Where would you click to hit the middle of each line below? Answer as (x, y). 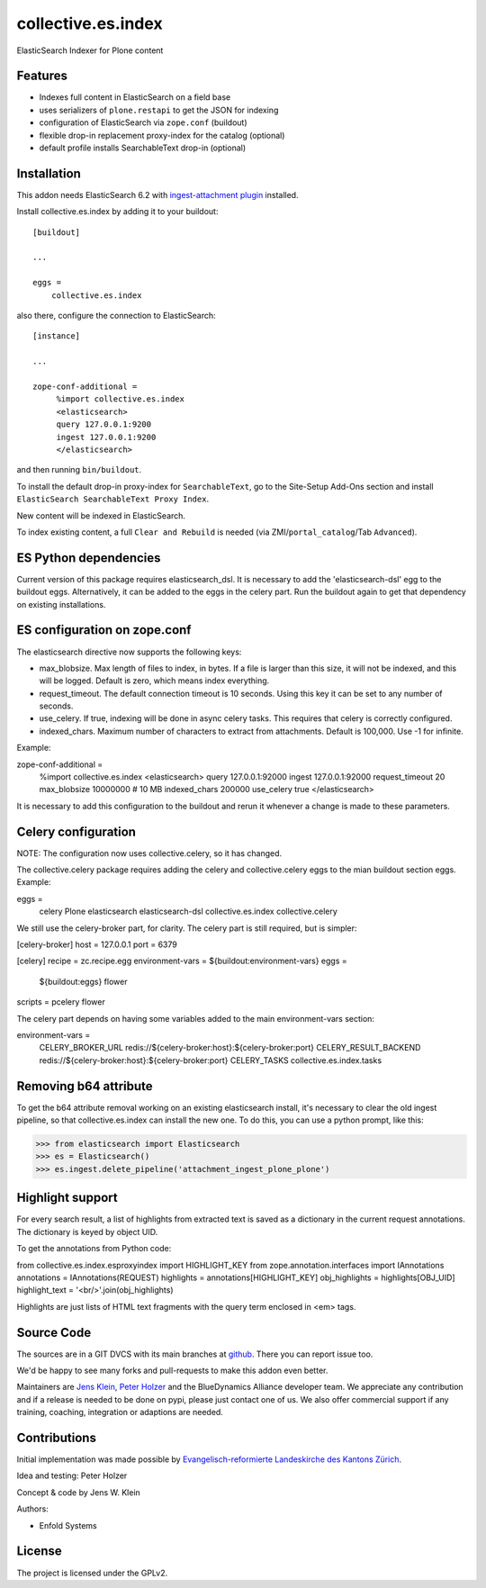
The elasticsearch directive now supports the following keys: (129, 652)
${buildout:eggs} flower (83, 981)
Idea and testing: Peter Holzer (72, 1475)
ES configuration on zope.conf (104, 630)
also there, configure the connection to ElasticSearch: (116, 316)
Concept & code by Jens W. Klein (79, 1492)
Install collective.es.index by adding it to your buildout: (117, 212)
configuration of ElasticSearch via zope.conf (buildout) (143, 122)
